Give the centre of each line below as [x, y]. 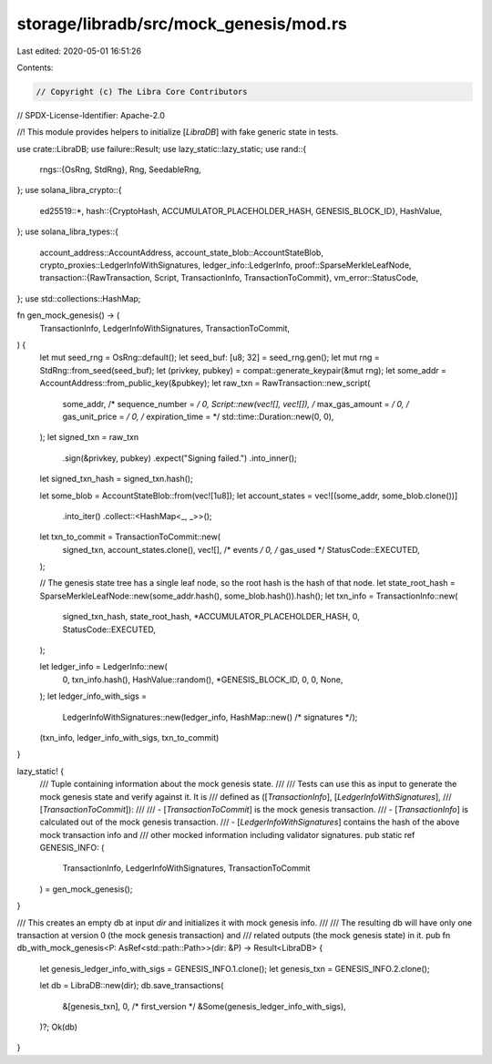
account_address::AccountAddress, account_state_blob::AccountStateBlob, [181, 252]
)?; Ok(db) [58, 1027]
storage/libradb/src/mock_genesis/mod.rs [182, 24]
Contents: [35, 67]
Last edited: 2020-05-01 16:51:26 [79, 51]
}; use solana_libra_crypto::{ [69, 190]
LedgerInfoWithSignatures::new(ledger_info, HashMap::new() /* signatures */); [210, 717]
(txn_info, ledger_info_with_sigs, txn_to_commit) [129, 737]
